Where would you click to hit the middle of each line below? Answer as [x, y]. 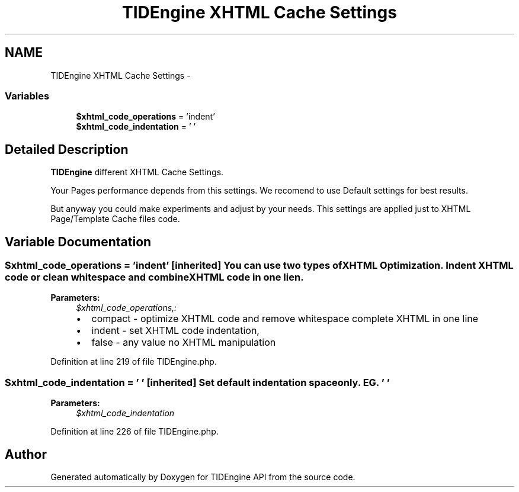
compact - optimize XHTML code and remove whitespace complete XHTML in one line [285, 319]
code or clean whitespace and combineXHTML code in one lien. [154, 277]
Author [26, 454]
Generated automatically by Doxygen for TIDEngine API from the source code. [203, 477]
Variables [27, 96]
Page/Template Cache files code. [115, 219]
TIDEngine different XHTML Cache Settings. [137, 172]
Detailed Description [67, 149]
